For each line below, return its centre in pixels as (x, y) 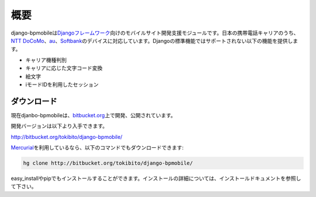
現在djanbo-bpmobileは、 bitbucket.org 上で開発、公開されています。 (93, 115)
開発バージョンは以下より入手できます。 (59, 126)
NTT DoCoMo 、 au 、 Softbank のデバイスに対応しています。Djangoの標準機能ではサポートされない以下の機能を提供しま (154, 40)
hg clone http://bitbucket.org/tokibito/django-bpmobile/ (108, 163)
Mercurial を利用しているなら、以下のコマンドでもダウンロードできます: (97, 147)
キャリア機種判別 (46, 60)
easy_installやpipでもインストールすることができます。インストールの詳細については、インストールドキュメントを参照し (156, 178)
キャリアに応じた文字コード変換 (64, 68)
